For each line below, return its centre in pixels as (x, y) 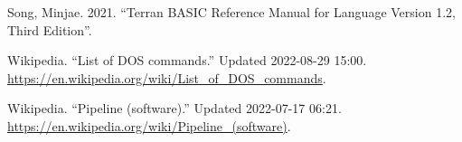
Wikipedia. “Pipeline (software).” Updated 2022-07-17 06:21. (174, 108)
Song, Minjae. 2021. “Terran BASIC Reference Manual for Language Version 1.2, (231, 12)
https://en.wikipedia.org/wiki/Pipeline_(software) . (149, 125)
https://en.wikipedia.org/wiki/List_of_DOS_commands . (167, 77)
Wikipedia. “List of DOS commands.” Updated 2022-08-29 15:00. (187, 60)
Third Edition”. (50, 29)
